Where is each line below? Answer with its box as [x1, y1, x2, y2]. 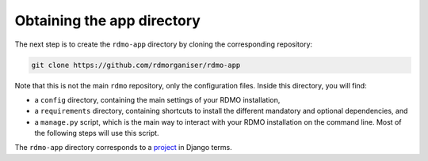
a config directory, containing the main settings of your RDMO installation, [34, 95, 281, 104]
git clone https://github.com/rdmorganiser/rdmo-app [31, 60, 241, 69]
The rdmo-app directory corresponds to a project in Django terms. [14, 143, 233, 152]
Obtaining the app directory [14, 12, 201, 29]
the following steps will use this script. [34, 129, 159, 138]
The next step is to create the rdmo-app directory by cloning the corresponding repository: [14, 39, 313, 49]
